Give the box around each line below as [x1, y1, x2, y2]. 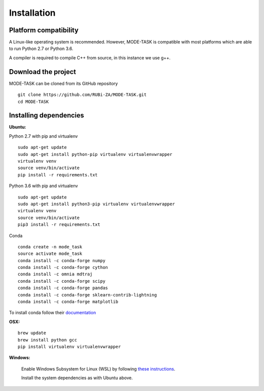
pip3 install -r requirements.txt [18, 222, 100, 227]
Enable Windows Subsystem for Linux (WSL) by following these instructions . [21, 366, 176, 372]
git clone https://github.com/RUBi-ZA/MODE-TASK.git [18, 92, 147, 98]
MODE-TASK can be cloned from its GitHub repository [9, 80, 118, 86]
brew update [18, 330, 46, 336]
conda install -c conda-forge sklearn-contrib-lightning [18, 292, 157, 297]
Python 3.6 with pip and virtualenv [9, 183, 78, 189]
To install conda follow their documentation [9, 310, 96, 316]
